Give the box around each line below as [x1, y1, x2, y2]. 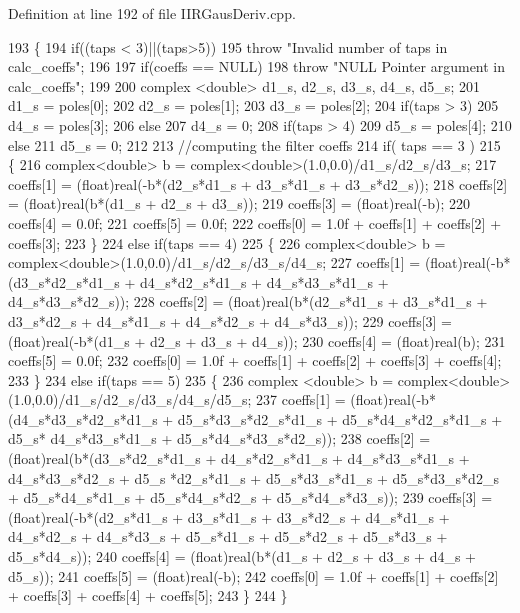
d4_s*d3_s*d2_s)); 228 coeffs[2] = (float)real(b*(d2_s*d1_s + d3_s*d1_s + [8, 291, 488, 312]
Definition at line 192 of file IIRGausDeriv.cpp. [8, 3, 296, 23]
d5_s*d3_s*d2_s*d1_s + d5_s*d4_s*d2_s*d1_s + [177, 408, 503, 429]
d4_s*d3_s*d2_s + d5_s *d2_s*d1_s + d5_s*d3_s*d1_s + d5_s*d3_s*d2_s [8, 467, 499, 488]
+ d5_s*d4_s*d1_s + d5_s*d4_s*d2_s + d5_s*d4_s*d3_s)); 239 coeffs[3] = [8, 487, 493, 508]
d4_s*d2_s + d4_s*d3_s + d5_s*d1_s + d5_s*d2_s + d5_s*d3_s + [8, 526, 448, 547]
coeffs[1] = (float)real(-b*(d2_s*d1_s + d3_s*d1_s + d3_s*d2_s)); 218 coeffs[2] [8, 173, 508, 194]
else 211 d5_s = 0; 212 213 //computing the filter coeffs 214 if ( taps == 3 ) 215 [8, 134, 501, 155]
